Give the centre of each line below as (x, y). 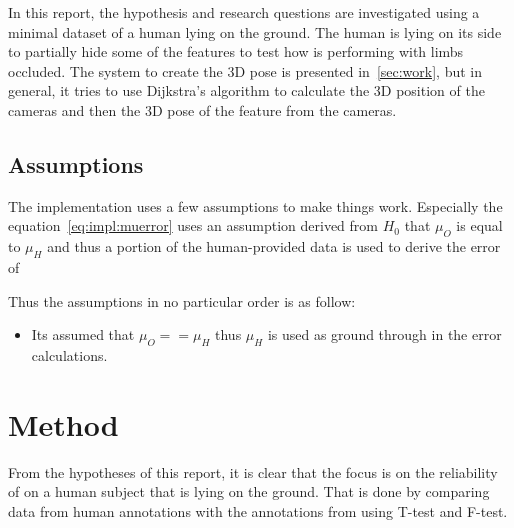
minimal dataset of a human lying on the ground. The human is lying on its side (255, 31)
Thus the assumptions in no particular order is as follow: (182, 300)
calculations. (69, 354)
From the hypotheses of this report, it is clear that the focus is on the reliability (253, 471)
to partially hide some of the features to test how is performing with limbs (236, 51)
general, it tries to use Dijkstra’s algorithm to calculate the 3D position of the (246, 90)
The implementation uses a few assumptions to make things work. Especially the (255, 205)
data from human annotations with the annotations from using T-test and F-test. (258, 510)
